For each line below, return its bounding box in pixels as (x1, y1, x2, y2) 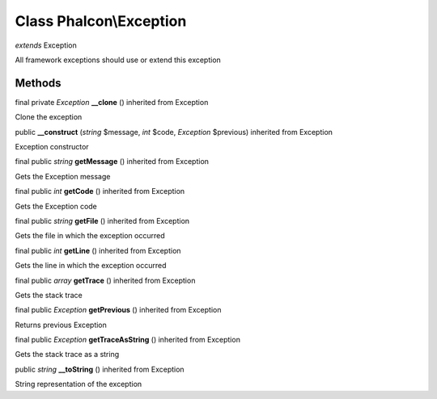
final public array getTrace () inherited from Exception (15, 275, 196, 285)
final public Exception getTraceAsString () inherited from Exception (15, 335, 240, 345)
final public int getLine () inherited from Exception (15, 246, 181, 255)
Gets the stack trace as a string (15, 350, 120, 359)
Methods (15, 76, 62, 90)
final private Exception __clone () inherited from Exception (15, 97, 209, 107)
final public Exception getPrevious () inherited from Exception (15, 305, 222, 315)
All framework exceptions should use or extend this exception (15, 55, 222, 65)
